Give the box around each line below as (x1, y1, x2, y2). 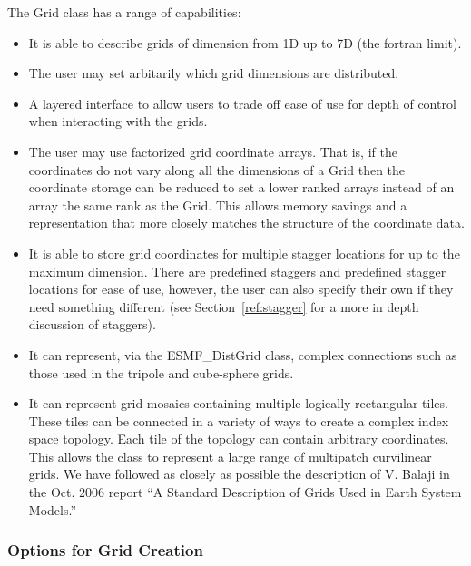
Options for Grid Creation (7, 539, 203, 561)
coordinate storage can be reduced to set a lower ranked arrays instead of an (28, 178, 455, 197)
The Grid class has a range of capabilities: (7, 3, 241, 21)
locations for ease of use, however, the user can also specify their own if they (28, 279, 454, 298)
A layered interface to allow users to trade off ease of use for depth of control (28, 93, 456, 112)
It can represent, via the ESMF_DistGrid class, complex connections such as (28, 345, 457, 364)
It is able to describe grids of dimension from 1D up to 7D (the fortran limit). (28, 33, 462, 52)
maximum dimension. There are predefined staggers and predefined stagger (28, 261, 446, 280)
